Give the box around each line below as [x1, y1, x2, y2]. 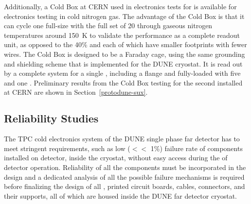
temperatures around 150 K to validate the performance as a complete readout [4, 30, 240, 40]
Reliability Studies [4, 111, 99, 126]
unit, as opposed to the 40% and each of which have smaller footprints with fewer [4, 39, 247, 50]
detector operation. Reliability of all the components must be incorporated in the [4, 162, 246, 172]
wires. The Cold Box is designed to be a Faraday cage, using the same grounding [4, 49, 245, 59]
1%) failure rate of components [150, 143, 243, 153]
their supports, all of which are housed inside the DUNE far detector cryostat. [4, 190, 237, 201]
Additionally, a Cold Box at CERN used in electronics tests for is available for [4, 1, 237, 11]
